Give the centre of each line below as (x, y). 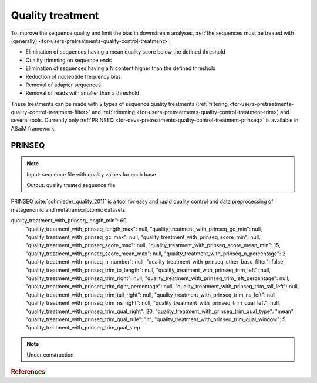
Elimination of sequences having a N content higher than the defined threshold (121, 68)
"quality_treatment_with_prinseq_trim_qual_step (83, 328)
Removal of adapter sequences (63, 85)
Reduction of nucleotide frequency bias (73, 76)
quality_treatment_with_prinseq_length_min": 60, (70, 221)
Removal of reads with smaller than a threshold (82, 93)
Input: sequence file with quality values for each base (91, 174)
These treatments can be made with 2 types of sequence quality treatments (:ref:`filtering (119, 104)
